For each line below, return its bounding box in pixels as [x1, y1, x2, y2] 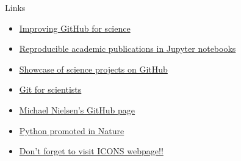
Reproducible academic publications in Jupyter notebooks [19, 42, 236, 55]
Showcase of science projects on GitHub [19, 62, 168, 75]
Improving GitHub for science [19, 21, 131, 34]
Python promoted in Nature [19, 124, 124, 137]
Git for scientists [19, 83, 82, 96]
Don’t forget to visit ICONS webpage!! [19, 145, 164, 157]
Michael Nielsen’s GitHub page [19, 103, 135, 116]
